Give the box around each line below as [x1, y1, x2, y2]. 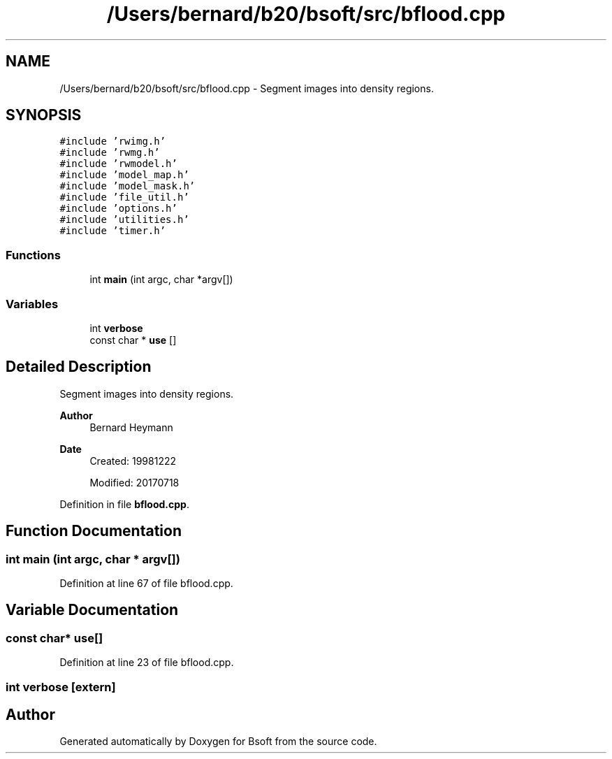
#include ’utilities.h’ [59, 214, 189, 226]
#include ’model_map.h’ [59, 169, 189, 181]
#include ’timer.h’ [59, 225, 166, 237]
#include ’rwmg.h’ [59, 147, 160, 159]
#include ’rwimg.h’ [59, 136, 166, 147]
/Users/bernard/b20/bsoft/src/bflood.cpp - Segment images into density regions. [59, 82, 434, 94]
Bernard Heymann [89, 421, 173, 433]
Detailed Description [6, 358, 152, 376]
